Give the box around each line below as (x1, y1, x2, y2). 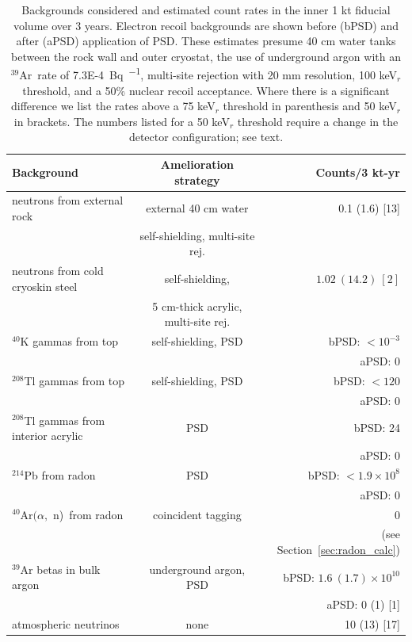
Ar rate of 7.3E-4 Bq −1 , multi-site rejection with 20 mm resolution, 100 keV (19, 64, 398, 83)
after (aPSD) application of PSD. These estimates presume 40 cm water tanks (16, 32, 396, 49)
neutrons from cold (12, 262, 104, 279)
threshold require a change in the (237, 113, 399, 129)
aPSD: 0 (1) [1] (326, 596, 400, 613)
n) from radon (52, 506, 124, 522)
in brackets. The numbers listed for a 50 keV (13, 113, 230, 129)
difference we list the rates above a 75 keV (11, 97, 216, 114)
